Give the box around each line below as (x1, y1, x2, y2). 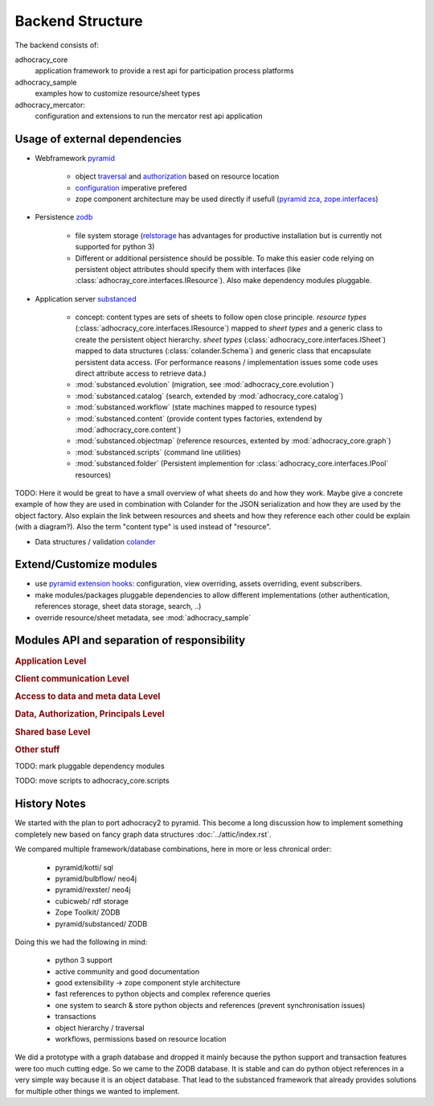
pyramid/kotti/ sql (55, 862, 114, 872)
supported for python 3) (75, 242, 155, 252)
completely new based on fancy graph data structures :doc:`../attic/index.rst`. (14, 829, 272, 839)
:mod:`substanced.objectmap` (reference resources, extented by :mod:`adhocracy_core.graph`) (75, 436, 391, 446)
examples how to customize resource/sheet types (35, 88, 201, 98)
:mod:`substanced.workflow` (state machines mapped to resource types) (75, 402, 317, 412)
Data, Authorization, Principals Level (14, 709, 165, 720)
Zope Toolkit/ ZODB (55, 907, 121, 917)
